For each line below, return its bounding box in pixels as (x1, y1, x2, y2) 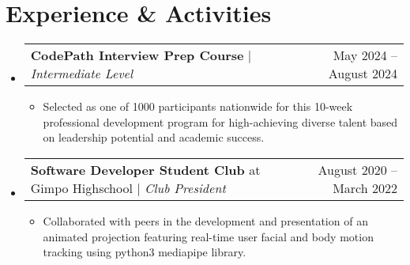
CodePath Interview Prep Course (30, 46, 244, 65)
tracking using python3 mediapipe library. (43, 244, 246, 260)
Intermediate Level (30, 64, 134, 83)
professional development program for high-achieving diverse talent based (43, 113, 398, 130)
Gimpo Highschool (30, 178, 133, 197)
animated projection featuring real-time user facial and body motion (43, 228, 374, 244)
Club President (145, 178, 226, 197)
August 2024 (328, 64, 397, 83)
